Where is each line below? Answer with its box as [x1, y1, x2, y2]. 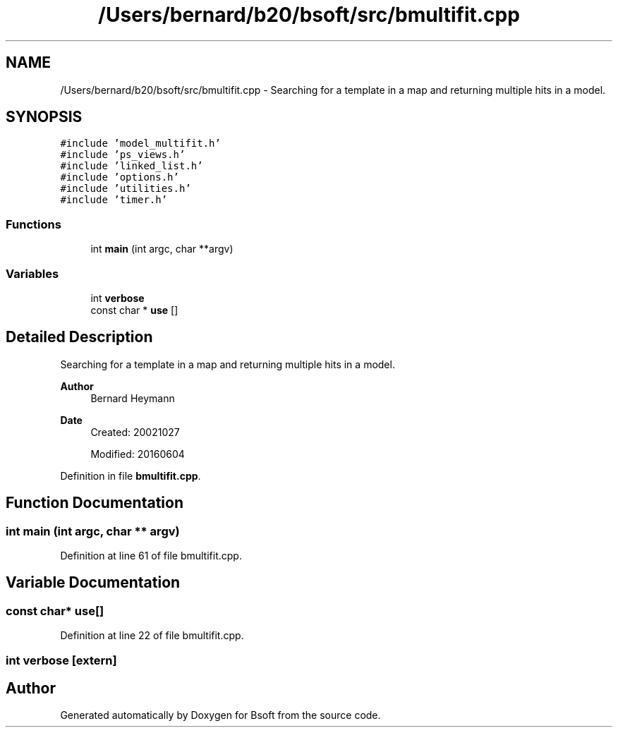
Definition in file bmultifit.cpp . [60, 469, 201, 482]
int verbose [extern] [6, 653, 117, 667]
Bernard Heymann [90, 392, 175, 404]
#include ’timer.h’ [60, 194, 168, 206]
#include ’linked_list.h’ [60, 160, 203, 172]
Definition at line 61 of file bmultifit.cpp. [60, 550, 242, 562]
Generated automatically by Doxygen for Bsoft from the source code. [60, 709, 381, 722]
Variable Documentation [6, 574, 181, 592]
